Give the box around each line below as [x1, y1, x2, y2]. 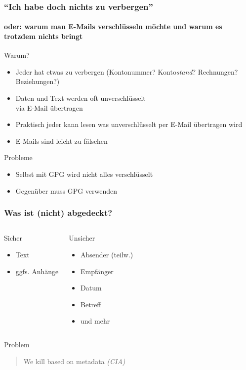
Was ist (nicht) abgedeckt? [4, 206, 113, 219]
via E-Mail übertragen [15, 102, 83, 113]
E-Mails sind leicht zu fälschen [15, 135, 108, 146]
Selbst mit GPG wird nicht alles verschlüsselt [15, 168, 153, 179]
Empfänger [81, 266, 114, 276]
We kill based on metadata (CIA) [23, 356, 125, 366]
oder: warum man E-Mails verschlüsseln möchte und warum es [4, 21, 222, 32]
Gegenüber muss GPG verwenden [15, 185, 118, 196]
